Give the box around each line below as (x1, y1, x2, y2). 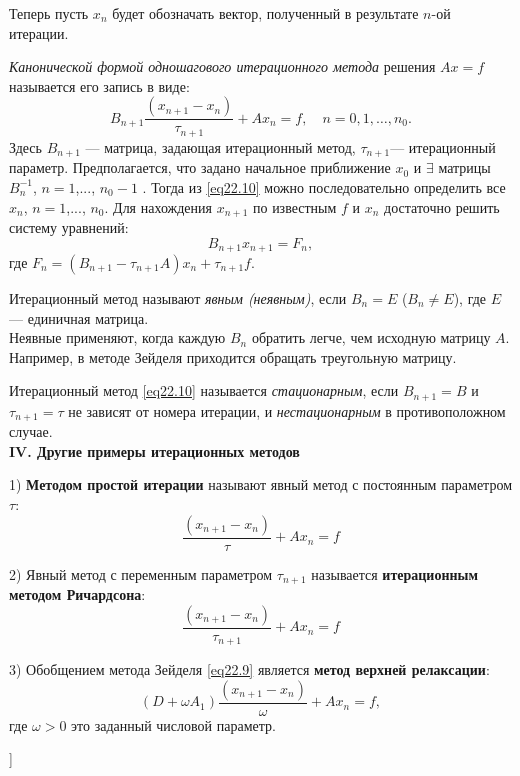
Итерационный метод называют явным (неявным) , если (9, 288, 347, 308)
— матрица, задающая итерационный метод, (85, 136, 356, 157)
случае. (9, 421, 53, 442)
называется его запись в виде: (9, 75, 190, 96)
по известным (252, 196, 337, 217)
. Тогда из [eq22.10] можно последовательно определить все (142, 176, 506, 197)
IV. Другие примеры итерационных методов (9, 440, 300, 461)
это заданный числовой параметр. (71, 714, 276, 735)
